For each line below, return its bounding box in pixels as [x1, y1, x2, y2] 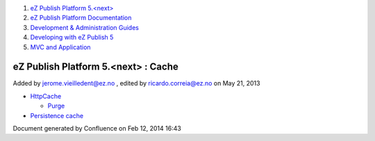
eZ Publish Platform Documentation [30, 14, 132, 22]
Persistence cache [30, 111, 83, 119]
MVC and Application [30, 42, 91, 51]
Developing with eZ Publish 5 [30, 33, 114, 42]
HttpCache [30, 92, 62, 100]
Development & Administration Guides [30, 23, 139, 31]
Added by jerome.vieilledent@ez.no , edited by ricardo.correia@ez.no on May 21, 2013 [12, 79, 260, 88]
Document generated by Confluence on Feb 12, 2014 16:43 [12, 124, 182, 133]
